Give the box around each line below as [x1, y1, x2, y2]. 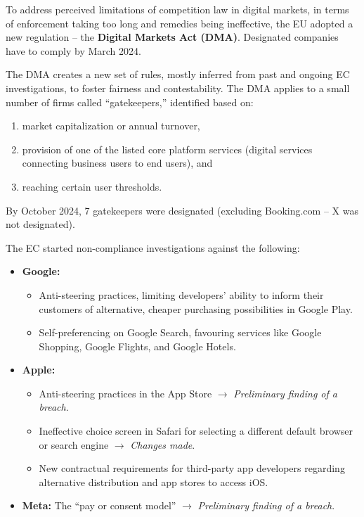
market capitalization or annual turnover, [22, 118, 200, 133]
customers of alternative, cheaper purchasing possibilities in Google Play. [39, 301, 353, 316]
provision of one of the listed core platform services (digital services [22, 141, 313, 156]
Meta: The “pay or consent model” [22, 498, 176, 513]
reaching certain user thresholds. [22, 179, 162, 193]
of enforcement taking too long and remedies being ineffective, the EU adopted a [6, 15, 353, 30]
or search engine [39, 437, 109, 452]
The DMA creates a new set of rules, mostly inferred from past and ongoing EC [6, 67, 350, 82]
